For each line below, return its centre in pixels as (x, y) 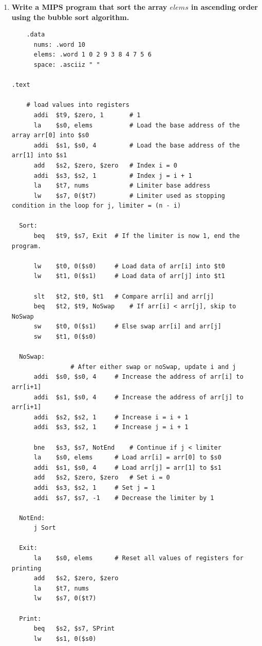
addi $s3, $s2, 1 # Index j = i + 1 (113, 176)
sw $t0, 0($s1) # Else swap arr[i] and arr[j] (127, 327)
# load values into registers (78, 105)
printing (26, 568)
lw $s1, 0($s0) (65, 639)
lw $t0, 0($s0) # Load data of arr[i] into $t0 (129, 266)
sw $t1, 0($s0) (65, 337)
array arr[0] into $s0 (50, 135)
